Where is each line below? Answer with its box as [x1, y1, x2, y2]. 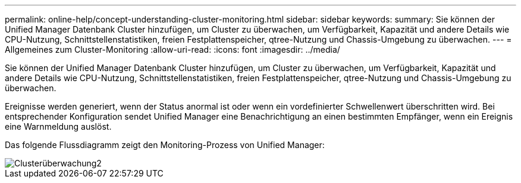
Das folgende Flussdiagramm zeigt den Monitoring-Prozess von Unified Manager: [5, 140, 325, 150]
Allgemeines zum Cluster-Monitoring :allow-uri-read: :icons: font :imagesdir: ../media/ [5, 44, 340, 54]
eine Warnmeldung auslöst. [5, 121, 112, 131]
